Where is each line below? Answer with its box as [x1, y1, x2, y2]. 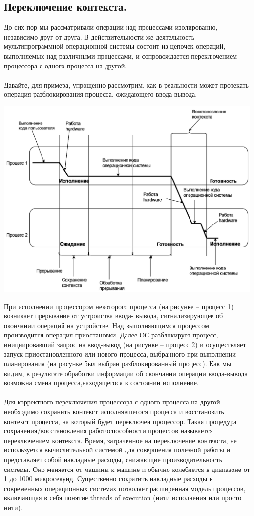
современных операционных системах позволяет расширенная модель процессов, [4, 483, 246, 493]
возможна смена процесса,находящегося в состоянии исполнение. [4, 378, 199, 388]
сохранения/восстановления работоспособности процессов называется [4, 426, 213, 436]
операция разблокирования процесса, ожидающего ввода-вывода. [4, 89, 197, 99]
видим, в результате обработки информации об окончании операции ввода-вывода [4, 368, 248, 378]
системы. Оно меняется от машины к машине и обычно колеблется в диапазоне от [4, 464, 250, 474]
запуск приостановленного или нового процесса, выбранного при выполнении [4, 349, 236, 359]
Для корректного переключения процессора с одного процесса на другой [4, 397, 220, 407]
